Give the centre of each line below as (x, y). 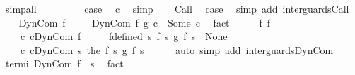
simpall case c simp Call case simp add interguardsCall (177, 8)
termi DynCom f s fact (64, 63)
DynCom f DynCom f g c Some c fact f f (145, 22)
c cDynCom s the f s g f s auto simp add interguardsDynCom (177, 49)
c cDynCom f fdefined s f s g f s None (124, 36)
